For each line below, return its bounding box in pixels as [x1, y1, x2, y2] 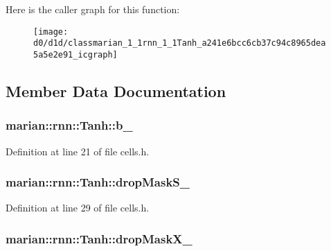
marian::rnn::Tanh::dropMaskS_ [6, 173, 190, 191]
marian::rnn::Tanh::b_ [6, 116, 133, 134]
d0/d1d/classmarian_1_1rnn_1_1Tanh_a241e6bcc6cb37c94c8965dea [33, 38, 326, 49]
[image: [33, 26, 69, 37]
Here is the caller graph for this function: [6, 2, 180, 16]
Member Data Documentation [6, 80, 226, 101]
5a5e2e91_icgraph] [33, 49, 118, 60]
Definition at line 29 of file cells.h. [6, 200, 150, 215]
